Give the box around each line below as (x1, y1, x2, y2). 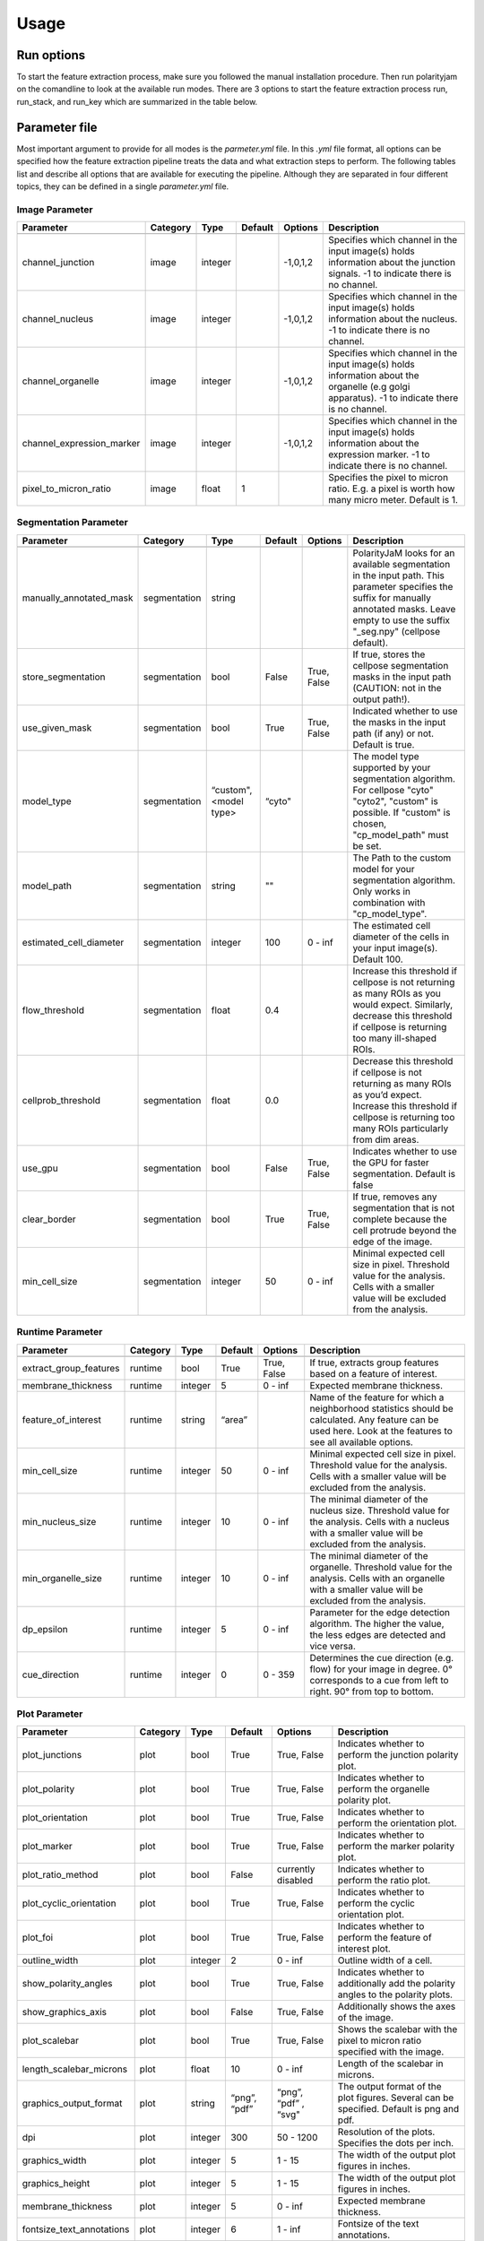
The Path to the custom (352, 852, 452, 864)
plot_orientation (22, 1812, 89, 1824)
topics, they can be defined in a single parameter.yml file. (16, 180, 229, 192)
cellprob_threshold (22, 1094, 101, 1106)
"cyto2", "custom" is (352, 794, 438, 807)
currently (276, 1863, 315, 1875)
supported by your (352, 761, 431, 774)
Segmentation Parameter (16, 516, 129, 529)
